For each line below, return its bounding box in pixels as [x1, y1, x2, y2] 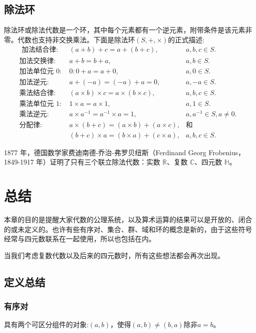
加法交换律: [19, 58, 56, 65]
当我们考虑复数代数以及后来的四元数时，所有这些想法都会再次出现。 [4, 250, 224, 260]
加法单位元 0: [19, 68, 62, 75]
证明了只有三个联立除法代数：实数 [50, 157, 160, 167]
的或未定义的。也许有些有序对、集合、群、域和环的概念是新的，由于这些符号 [4, 224, 252, 234]
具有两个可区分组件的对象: [4, 319, 89, 330]
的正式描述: [168, 34, 205, 44]
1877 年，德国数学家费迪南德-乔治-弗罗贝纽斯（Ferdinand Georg [4, 147, 207, 157]
